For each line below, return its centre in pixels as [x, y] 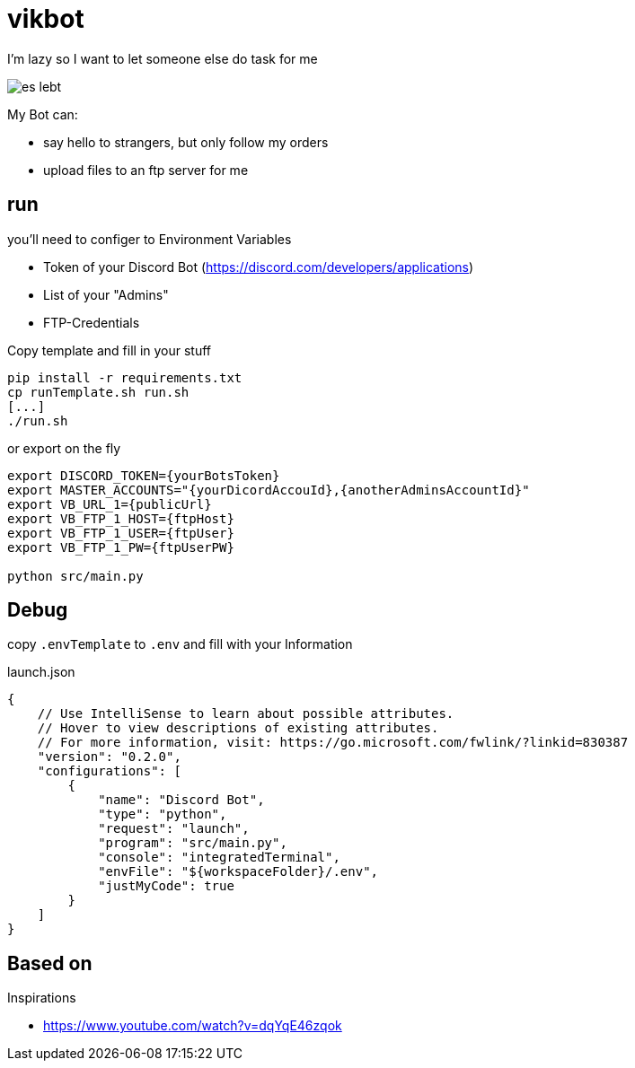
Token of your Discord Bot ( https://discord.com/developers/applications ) [259, 267]
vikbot [46, 19]
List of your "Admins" [106, 294]
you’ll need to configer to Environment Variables [150, 239]
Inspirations [42, 998]
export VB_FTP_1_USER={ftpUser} [121, 533]
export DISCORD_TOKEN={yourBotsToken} [144, 475]
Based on [50, 963]
